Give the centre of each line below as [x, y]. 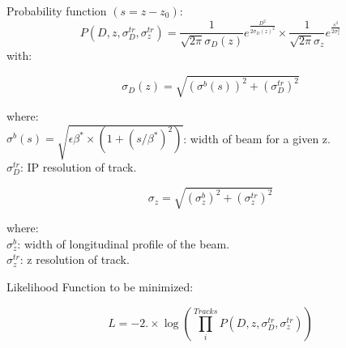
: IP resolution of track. [78, 167]
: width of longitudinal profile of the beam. [124, 243]
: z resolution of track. [75, 259]
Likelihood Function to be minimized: [100, 287]
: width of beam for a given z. [257, 138]
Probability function [57, 11]
